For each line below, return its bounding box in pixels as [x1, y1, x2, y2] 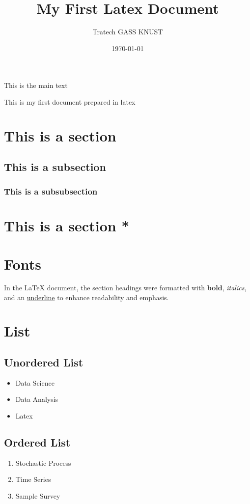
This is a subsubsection [4, 185, 98, 197]
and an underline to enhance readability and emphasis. [4, 292, 169, 302]
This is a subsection [4, 159, 106, 174]
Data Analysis [15, 394, 58, 404]
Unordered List [4, 354, 83, 369]
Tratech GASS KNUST [92, 27, 163, 37]
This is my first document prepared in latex [4, 96, 136, 107]
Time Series [15, 474, 51, 484]
